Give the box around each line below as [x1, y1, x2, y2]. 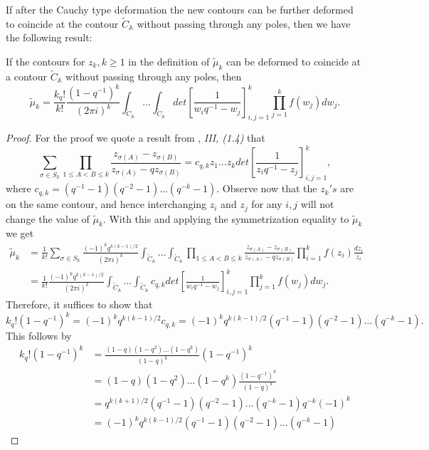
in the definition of [128, 54, 210, 68]
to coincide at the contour [6, 16, 119, 31]
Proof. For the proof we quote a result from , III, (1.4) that [6, 130, 265, 145]
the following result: [6, 30, 92, 45]
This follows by [6, 328, 72, 343]
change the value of [6, 211, 90, 226]
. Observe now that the [216, 181, 317, 196]
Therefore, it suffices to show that [6, 297, 153, 312]
